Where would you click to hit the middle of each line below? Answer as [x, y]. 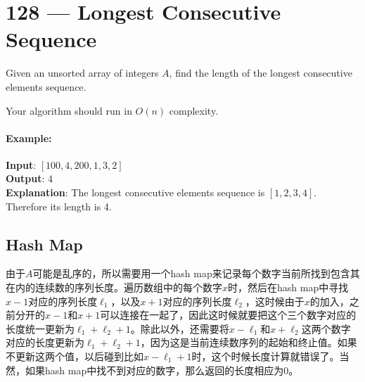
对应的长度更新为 [45, 342]
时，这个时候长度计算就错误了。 [265, 356]
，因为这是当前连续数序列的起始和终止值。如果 [249, 342]
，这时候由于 [275, 301]
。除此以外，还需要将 [180, 328]
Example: [29, 138]
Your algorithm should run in [69, 110]
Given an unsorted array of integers [82, 73]
